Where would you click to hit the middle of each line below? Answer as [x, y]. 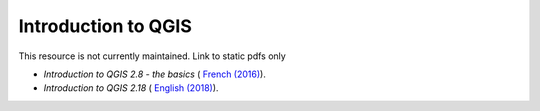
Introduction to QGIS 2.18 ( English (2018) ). [131, 88]
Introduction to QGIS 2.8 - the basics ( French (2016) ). [155, 74]
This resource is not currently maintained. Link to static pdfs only [152, 56]
